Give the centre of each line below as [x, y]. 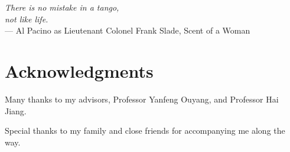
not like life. [27, 19]
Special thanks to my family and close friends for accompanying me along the [145, 130]
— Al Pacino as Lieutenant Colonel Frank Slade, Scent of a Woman [128, 30]
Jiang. [16, 110]
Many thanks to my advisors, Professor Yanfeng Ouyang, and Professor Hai [142, 99]
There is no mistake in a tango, [62, 7]
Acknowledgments [79, 70]
